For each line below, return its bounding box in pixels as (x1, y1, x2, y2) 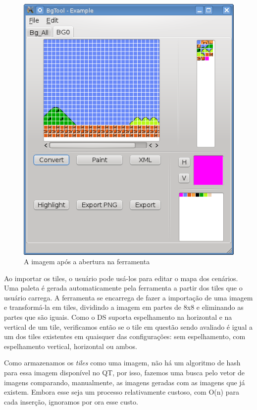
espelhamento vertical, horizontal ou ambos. (4, 341, 137, 351)
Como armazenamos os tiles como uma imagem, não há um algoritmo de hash (4, 357, 241, 368)
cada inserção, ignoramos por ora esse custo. (4, 396, 138, 407)
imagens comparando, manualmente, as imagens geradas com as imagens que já (4, 377, 245, 387)
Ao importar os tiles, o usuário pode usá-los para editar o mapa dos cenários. (4, 273, 238, 283)
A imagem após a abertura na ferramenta (24, 256, 150, 267)
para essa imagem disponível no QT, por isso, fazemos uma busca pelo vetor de (4, 367, 245, 378)
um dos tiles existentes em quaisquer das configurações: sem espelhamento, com (4, 331, 246, 342)
